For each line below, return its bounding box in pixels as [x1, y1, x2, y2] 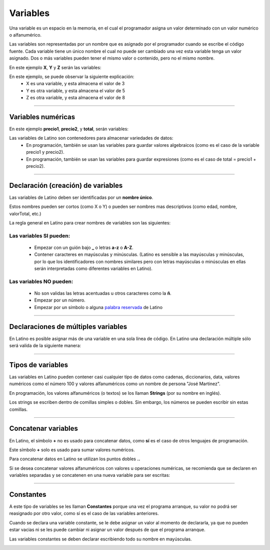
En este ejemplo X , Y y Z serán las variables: [9, 64, 101, 70]
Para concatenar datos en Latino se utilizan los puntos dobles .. [9, 456, 140, 462]
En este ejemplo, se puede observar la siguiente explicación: [9, 73, 134, 80]
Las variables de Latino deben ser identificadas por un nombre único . [9, 194, 153, 200]
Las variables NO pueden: [9, 278, 73, 285]
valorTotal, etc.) [9, 210, 41, 216]
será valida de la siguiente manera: [9, 343, 81, 349]
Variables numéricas [9, 113, 75, 121]
